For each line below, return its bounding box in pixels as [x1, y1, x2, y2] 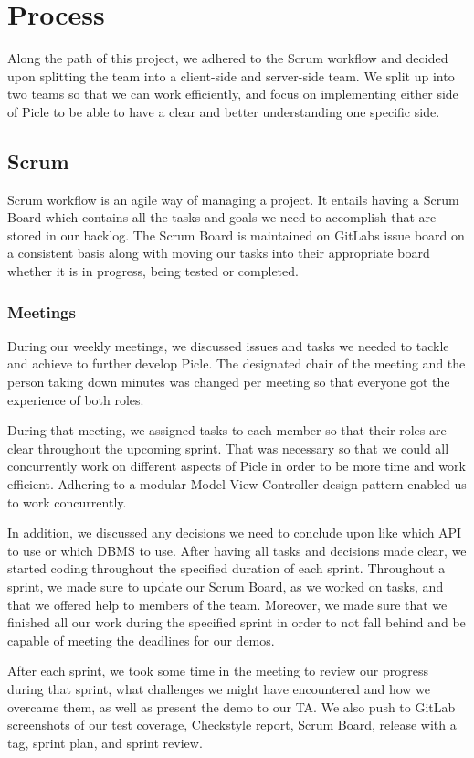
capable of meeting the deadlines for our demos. [7, 630, 275, 649]
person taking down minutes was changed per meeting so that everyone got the [7, 372, 450, 391]
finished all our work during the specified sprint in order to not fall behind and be [7, 613, 466, 632]
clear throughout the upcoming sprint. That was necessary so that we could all [7, 438, 449, 457]
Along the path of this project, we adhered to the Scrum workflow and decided [7, 48, 448, 68]
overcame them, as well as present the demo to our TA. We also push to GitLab [7, 697, 456, 716]
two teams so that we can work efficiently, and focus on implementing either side [7, 84, 458, 103]
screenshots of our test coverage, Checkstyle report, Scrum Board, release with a [7, 715, 457, 734]
